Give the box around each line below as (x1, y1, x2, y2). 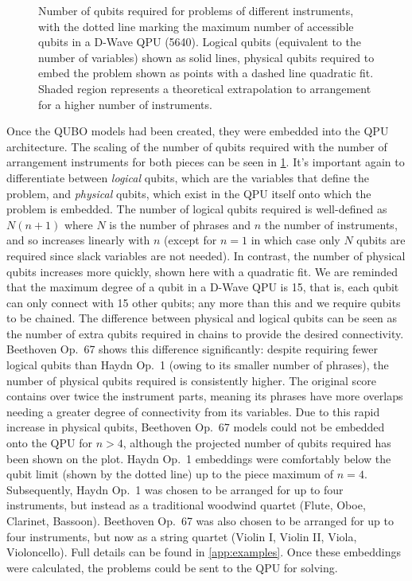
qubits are (356, 232, 406, 248)
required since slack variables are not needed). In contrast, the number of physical (6, 247, 406, 263)
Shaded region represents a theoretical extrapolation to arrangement (38, 80, 371, 96)
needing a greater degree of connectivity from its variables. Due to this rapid (6, 403, 380, 419)
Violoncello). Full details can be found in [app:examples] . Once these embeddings (6, 544, 401, 560)
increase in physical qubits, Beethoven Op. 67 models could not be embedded (6, 419, 385, 435)
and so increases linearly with (6, 232, 150, 248)
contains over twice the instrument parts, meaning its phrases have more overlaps (6, 388, 403, 404)
